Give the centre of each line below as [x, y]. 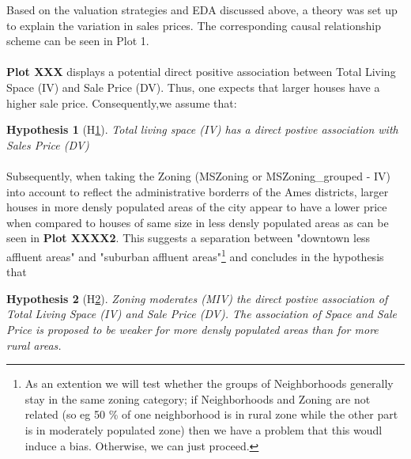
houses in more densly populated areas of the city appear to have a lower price [197, 207]
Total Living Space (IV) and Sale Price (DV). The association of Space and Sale [202, 314]
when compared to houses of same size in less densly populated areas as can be [198, 222]
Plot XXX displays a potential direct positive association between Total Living [201, 72]
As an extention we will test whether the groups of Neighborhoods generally [209, 383]
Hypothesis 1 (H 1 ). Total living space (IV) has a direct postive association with [202, 129]
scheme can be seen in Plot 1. [78, 41]
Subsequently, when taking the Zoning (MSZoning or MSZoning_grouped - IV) [198, 175]
